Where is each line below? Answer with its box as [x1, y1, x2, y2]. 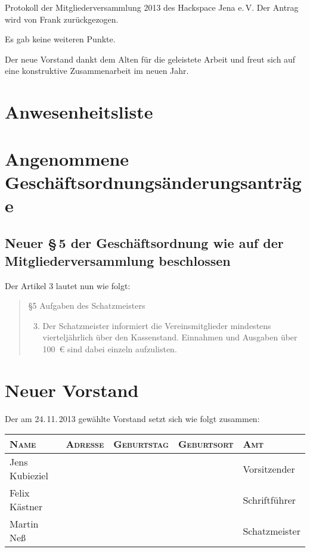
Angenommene [5, 146, 129, 170]
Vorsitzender [243, 461, 295, 476]
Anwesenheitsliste [5, 100, 153, 124]
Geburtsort [178, 437, 234, 451]
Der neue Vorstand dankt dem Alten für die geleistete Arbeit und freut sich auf [5, 52, 296, 65]
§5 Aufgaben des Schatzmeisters [28, 299, 145, 312]
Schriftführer [243, 492, 296, 507]
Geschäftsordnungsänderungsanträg [5, 169, 302, 194]
